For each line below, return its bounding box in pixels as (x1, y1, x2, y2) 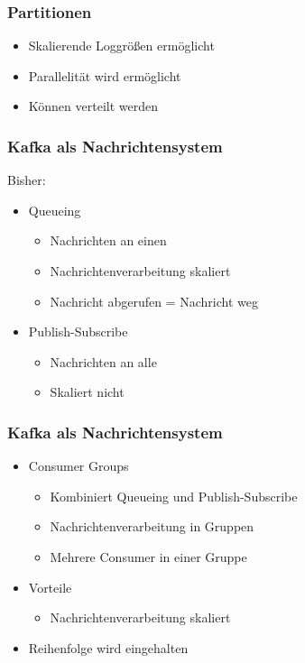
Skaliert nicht (50, 382, 125, 401)
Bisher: (7, 170, 46, 189)
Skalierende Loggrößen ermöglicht (28, 36, 215, 55)
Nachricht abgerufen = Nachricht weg (50, 291, 258, 310)
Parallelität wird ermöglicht (28, 66, 181, 85)
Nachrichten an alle (50, 352, 157, 371)
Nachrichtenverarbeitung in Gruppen (50, 517, 254, 536)
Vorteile (28, 577, 72, 596)
